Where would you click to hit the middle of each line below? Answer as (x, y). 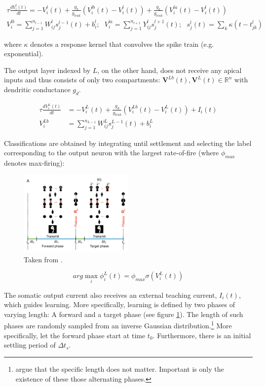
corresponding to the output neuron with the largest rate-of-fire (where (112, 153)
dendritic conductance (37, 89)
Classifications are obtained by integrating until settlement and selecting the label (128, 143)
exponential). (24, 53)
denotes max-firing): (34, 163)
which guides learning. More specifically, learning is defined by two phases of (119, 304)
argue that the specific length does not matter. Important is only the (120, 369)
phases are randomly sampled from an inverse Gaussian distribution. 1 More (118, 325)
